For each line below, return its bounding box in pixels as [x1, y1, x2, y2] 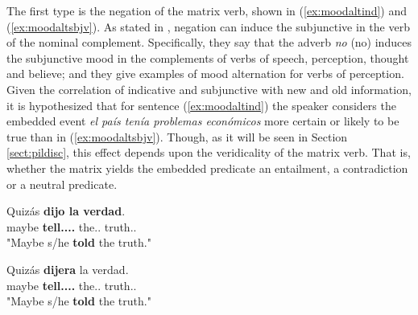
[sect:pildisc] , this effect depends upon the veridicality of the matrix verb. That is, [6, 144, 411, 161]
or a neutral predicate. [6, 175, 118, 192]
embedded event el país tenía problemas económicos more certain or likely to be [6, 112, 399, 129]
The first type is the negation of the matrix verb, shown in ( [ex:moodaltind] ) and [6, 2, 408, 18]
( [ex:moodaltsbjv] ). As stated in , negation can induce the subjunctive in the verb [6, 18, 410, 35]
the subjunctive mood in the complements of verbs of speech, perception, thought [6, 49, 409, 66]
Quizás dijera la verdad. [6, 260, 129, 277]
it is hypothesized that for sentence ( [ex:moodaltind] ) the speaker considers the [6, 96, 396, 113]
